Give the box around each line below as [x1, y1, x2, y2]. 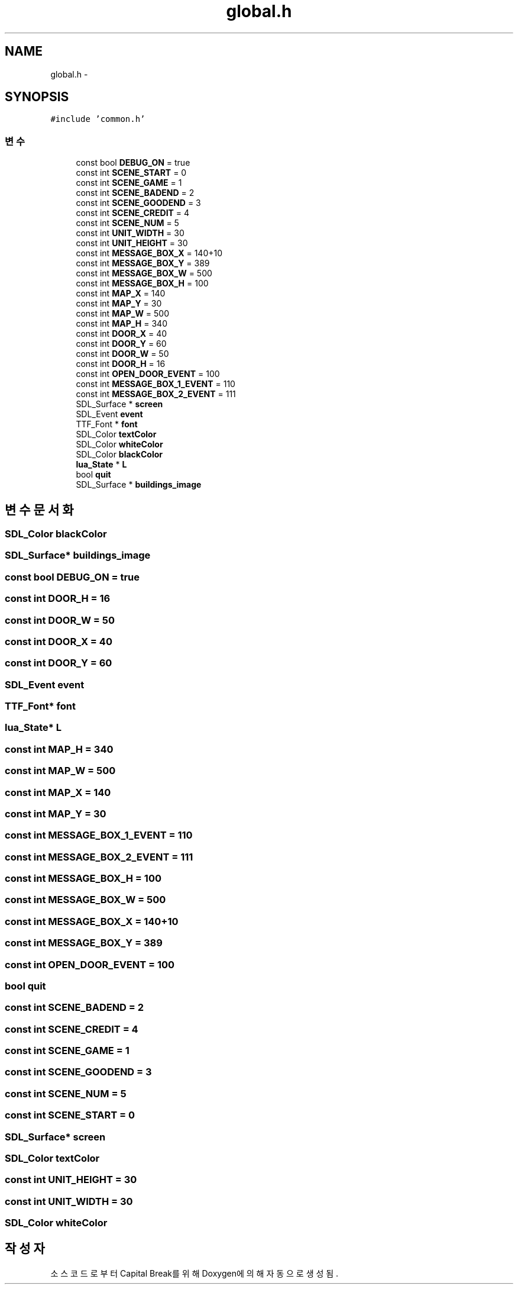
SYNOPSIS [5, 89, 69, 105]
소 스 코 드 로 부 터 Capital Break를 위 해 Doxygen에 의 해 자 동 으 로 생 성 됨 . [50, 1268, 339, 1278]
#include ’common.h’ [50, 114, 145, 124]
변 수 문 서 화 [5, 502, 74, 517]
